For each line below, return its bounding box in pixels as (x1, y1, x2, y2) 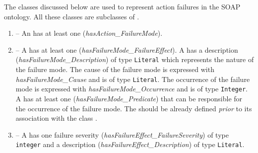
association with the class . (15, 113, 97, 123)
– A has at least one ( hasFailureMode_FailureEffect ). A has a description (15, 44, 238, 55)
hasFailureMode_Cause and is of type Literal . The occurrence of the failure (15, 74, 250, 84)
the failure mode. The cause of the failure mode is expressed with (15, 64, 214, 75)
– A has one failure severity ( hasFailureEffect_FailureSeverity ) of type (15, 129, 229, 140)
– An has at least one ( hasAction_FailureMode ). (15, 28, 163, 38)
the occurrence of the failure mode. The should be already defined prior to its (15, 103, 252, 113)
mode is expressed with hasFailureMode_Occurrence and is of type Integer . (15, 83, 248, 94)
